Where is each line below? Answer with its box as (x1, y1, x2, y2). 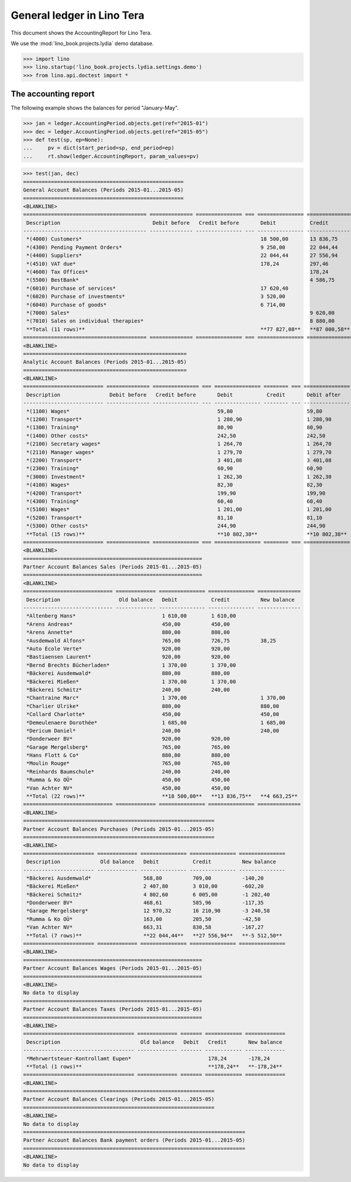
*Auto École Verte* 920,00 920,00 (26, 645, 230, 652)
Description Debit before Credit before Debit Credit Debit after (26, 391, 341, 398)
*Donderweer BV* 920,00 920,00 (26, 735, 230, 742)
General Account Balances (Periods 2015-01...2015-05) (23, 187, 184, 193)
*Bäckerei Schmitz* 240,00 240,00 (26, 686, 230, 693)
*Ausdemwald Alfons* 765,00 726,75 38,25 (26, 637, 276, 644)
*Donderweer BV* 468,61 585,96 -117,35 (26, 899, 264, 906)
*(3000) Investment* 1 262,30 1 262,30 (26, 473, 332, 480)
